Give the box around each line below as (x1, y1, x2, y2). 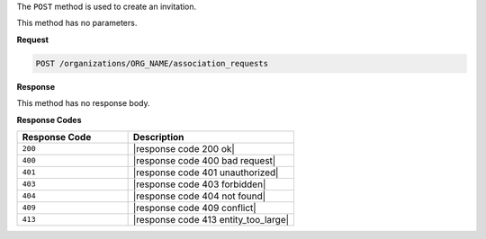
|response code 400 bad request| (132, 154, 276, 166)
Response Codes (16, 114, 82, 125)
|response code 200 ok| (132, 142, 236, 155)
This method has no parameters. (16, 18, 138, 29)
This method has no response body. (16, 98, 150, 109)
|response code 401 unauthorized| (132, 166, 279, 179)
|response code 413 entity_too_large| (132, 213, 290, 226)
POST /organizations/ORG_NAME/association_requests (35, 58, 269, 68)
